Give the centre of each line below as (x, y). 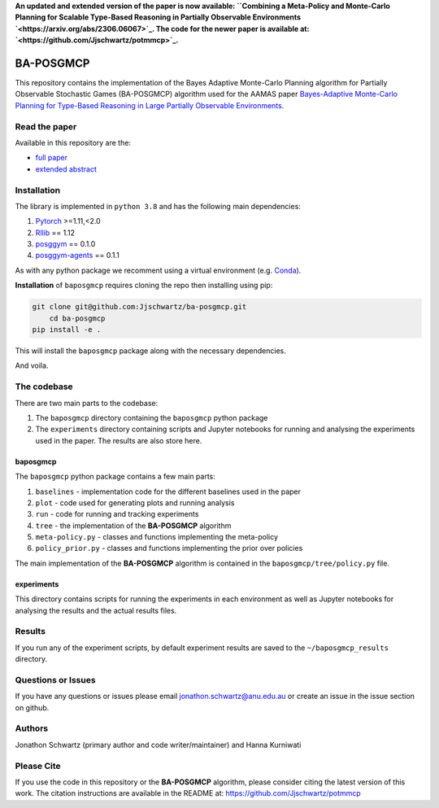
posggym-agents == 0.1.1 (77, 256)
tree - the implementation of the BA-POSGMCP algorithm (133, 526)
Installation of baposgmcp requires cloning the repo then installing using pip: (144, 286)
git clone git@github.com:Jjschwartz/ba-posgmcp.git (139, 307)
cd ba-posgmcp (77, 318)
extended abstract (66, 169)
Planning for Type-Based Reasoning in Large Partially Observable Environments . (150, 105)
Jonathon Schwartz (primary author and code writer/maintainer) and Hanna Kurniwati (158, 745)
